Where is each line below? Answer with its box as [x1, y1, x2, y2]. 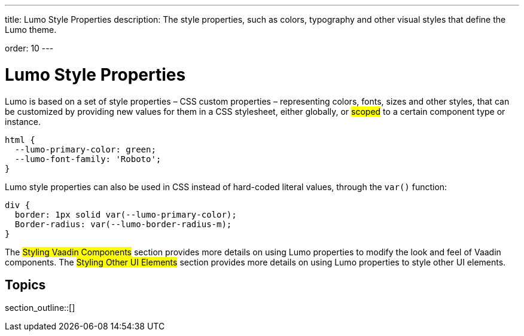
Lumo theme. [5, 25, 57, 35]
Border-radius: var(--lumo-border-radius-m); [14, 219, 232, 229]
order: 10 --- [5, 43, 54, 53]
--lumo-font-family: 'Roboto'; [14, 154, 162, 164]
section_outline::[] [5, 303, 75, 313]
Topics [5, 277, 46, 292]
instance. [5, 116, 41, 127]
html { [5, 135, 35, 145]
